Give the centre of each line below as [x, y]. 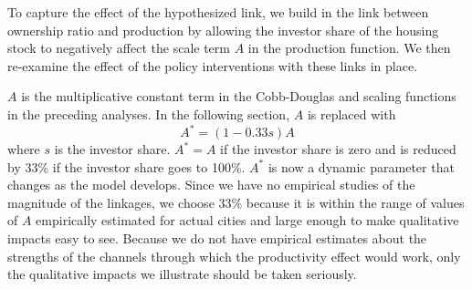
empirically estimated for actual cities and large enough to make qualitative [247, 220]
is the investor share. [112, 149]
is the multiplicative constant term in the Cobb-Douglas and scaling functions [239, 96]
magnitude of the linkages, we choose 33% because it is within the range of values [236, 202]
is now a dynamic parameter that [361, 166]
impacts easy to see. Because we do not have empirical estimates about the [217, 238]
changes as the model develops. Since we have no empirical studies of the [211, 185]
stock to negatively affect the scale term [119, 48]
